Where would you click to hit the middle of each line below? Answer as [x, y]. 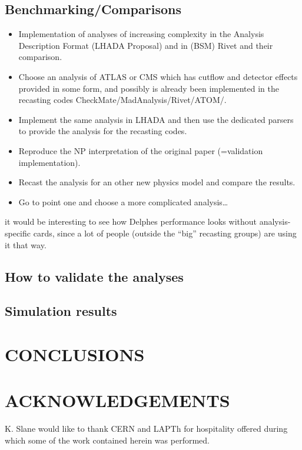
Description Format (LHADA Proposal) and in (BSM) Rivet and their [146, 45]
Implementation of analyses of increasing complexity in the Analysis [141, 34]
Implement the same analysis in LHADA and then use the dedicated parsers [156, 119]
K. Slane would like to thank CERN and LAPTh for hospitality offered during [146, 429]
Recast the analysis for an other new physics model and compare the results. [157, 182]
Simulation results [61, 311]
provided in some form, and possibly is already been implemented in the [149, 88]
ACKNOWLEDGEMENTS [117, 400]
